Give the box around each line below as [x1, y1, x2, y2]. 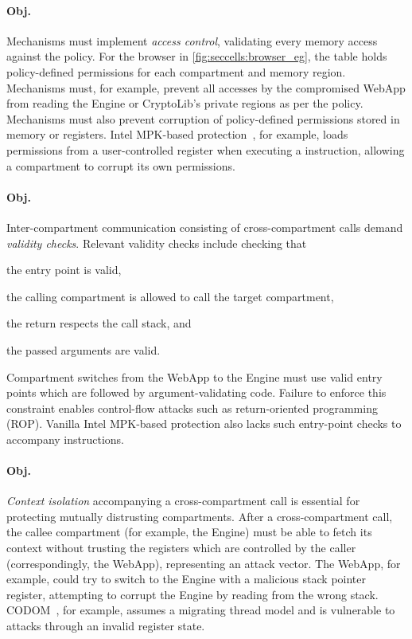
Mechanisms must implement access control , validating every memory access [6, 32, 378, 49]
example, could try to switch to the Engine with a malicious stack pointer [6, 570, 366, 587]
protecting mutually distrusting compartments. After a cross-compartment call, [6, 508, 393, 524]
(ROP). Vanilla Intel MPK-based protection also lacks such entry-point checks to [6, 415, 402, 432]
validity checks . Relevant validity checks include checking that [6, 234, 307, 251]
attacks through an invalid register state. [6, 617, 205, 634]
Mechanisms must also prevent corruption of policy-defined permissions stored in [6, 110, 400, 127]
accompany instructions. [6, 430, 124, 447]
